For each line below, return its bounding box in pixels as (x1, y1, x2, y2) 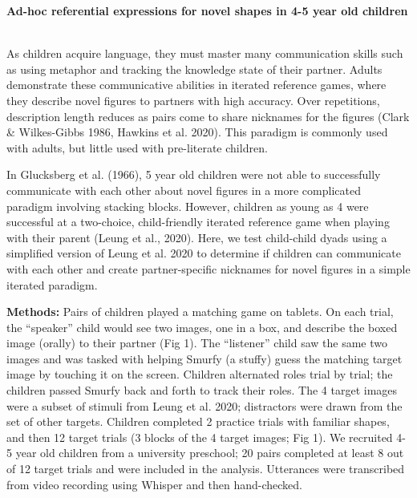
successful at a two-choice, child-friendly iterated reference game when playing (6, 213, 390, 230)
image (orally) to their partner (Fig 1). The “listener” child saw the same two (6, 334, 388, 351)
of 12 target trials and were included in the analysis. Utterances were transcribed (6, 460, 405, 477)
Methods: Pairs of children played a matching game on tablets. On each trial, (6, 303, 394, 320)
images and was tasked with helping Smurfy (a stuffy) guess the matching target (6, 350, 403, 366)
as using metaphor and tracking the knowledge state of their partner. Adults (6, 60, 383, 77)
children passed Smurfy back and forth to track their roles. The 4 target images (6, 382, 398, 399)
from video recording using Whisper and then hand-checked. (6, 476, 303, 492)
